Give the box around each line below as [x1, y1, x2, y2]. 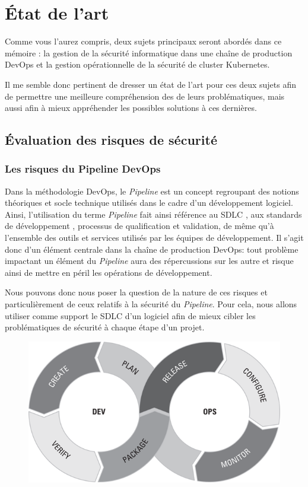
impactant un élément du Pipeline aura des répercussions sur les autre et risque [5, 254, 294, 267]
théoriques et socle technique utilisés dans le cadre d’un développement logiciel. [5, 196, 293, 209]
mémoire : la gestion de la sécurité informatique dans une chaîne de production [5, 46, 293, 59]
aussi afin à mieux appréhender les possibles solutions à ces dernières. [5, 101, 257, 114]
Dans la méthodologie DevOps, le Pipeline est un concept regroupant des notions [5, 184, 299, 197]
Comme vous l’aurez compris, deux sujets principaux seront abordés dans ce [5, 35, 282, 47]
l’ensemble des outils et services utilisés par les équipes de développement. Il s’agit [5, 231, 304, 244]
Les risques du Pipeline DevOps [5, 161, 161, 176]
